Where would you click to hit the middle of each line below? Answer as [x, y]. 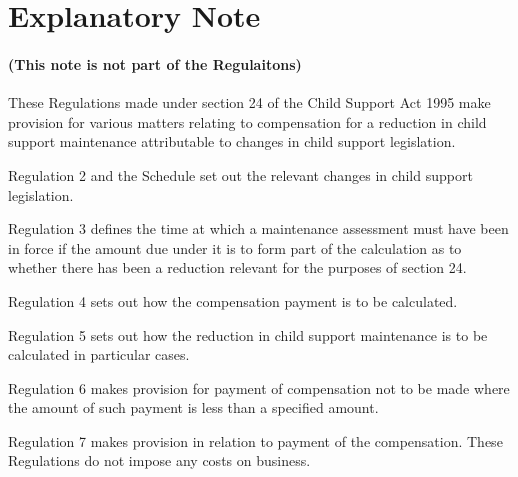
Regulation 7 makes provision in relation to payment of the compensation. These [255, 440]
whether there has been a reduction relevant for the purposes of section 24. [237, 267]
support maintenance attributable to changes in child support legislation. [232, 141]
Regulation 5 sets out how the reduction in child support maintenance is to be [248, 334]
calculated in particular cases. [99, 354]
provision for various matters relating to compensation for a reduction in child [247, 121]
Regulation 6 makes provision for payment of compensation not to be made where [259, 387]
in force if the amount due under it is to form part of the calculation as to [235, 247]
